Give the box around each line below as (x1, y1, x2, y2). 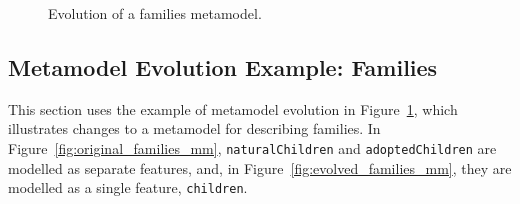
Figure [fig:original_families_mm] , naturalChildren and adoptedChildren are (8, 137, 497, 158)
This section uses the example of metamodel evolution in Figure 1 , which (8, 98, 458, 119)
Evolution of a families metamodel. (48, 3, 262, 23)
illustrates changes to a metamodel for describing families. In (8, 118, 381, 139)
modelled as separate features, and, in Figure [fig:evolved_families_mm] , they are (8, 157, 512, 178)
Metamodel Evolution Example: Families (8, 51, 438, 82)
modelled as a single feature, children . (8, 177, 248, 198)
